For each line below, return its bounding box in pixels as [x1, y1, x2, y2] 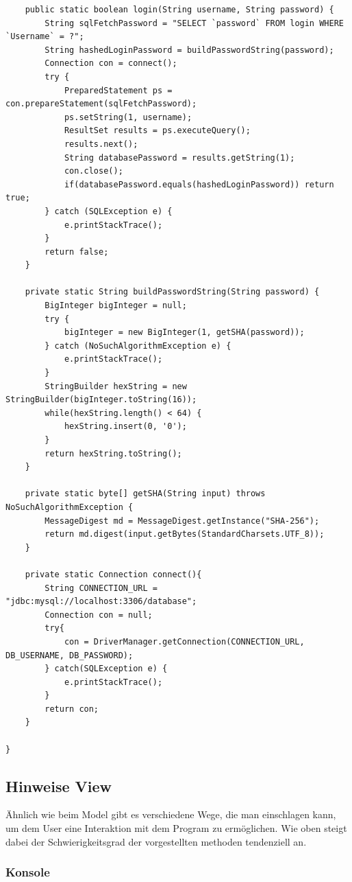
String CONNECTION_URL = [45, 583, 158, 593]
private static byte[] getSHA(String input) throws [25, 489, 266, 499]
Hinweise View [5, 775, 112, 796]
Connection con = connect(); [45, 58, 177, 69]
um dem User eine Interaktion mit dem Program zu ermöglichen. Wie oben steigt [5, 821, 347, 835]
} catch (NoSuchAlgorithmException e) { [45, 340, 231, 351]
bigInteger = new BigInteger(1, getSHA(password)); [64, 327, 305, 338]
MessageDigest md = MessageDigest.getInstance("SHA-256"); [45, 515, 320, 526]
